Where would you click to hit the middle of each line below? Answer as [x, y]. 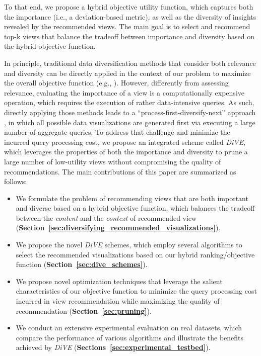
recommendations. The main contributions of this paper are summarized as [120, 171]
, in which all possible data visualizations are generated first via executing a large [130, 122]
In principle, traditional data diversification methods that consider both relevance [130, 63]
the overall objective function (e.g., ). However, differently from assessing [116, 83]
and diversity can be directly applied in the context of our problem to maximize [127, 73]
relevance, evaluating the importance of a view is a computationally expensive [124, 92]
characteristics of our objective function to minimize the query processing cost [136, 291]
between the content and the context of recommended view [106, 217]
